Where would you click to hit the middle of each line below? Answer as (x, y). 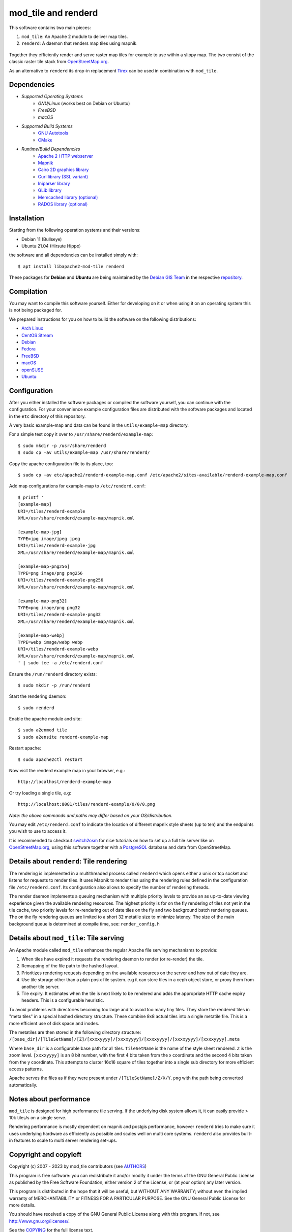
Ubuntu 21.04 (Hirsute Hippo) (51, 246)
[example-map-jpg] (40, 532)
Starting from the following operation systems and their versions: (75, 230)
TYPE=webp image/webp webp (50, 642)
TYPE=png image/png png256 (50, 573)
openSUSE (32, 370)
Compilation (28, 291)
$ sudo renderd (36, 708)
